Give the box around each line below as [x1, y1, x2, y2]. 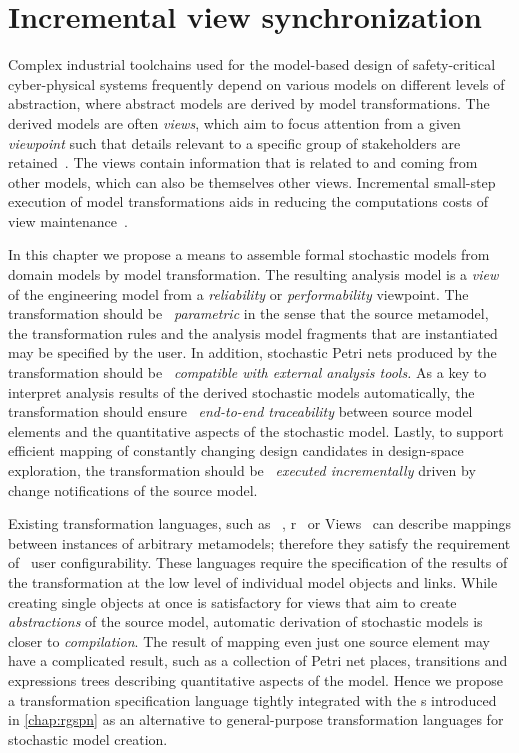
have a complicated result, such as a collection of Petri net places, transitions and [8, 650, 508, 671]
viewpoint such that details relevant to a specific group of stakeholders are [8, 132, 461, 153]
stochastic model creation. [8, 728, 168, 749]
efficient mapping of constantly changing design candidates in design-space [8, 440, 464, 461]
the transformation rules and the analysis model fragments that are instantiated [8, 322, 498, 343]
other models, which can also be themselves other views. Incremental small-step [8, 171, 496, 192]
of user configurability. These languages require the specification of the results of [8, 552, 508, 573]
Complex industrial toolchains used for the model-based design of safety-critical [8, 54, 496, 75]
